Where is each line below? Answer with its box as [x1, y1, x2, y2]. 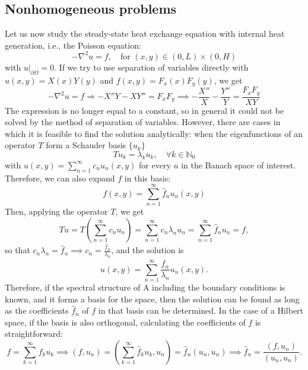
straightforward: [5, 327, 63, 340]
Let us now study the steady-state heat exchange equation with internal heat [5, 27, 285, 40]
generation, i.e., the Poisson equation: [5, 39, 141, 51]
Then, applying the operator [5, 205, 108, 218]
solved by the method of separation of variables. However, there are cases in [5, 116, 281, 128]
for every [139, 158, 171, 171]
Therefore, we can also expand [5, 171, 115, 184]
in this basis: [124, 171, 171, 184]
